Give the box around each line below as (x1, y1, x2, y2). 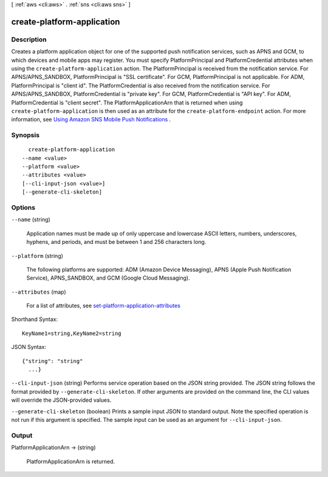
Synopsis (11, 131, 39, 140)
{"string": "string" (22, 357, 83, 364)
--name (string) (11, 216, 51, 223)
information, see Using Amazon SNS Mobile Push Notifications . (11, 116, 171, 123)
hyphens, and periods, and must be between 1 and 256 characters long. (26, 238, 207, 246)
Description (11, 35, 47, 44)
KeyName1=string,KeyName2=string (22, 330, 121, 337)
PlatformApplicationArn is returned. (26, 458, 115, 465)
